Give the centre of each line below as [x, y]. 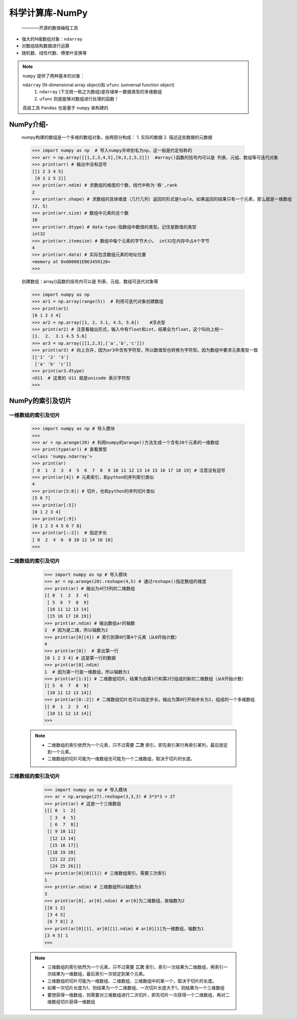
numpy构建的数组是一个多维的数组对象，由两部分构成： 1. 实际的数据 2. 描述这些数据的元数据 [117, 137]
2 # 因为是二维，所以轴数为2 [76, 630]
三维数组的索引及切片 [35, 776]
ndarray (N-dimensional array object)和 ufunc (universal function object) [98, 85]
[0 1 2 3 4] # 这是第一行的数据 [80, 658]
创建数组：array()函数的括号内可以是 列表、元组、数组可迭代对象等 [90, 282]
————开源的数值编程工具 [50, 28]
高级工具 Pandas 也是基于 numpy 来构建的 [65, 108]
